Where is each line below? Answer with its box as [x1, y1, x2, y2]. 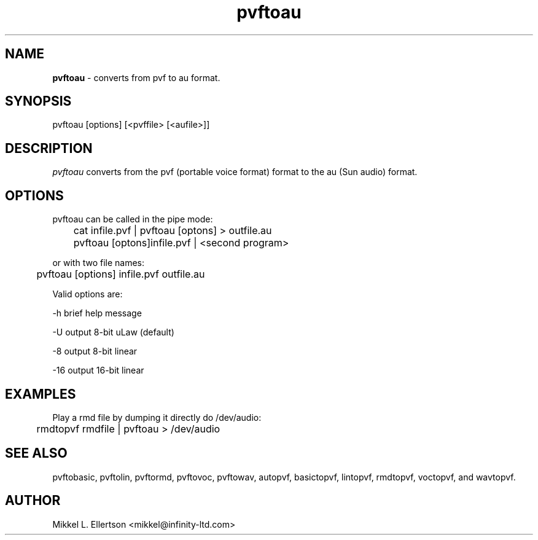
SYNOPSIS [5, 93, 72, 109]
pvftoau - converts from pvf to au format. [52, 72, 220, 83]
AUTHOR [5, 493, 61, 509]
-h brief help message [52, 308, 142, 319]
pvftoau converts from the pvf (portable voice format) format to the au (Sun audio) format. [52, 166, 418, 178]
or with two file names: [52, 257, 145, 268]
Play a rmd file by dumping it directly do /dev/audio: [52, 412, 262, 423]
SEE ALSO [5, 445, 68, 461]
